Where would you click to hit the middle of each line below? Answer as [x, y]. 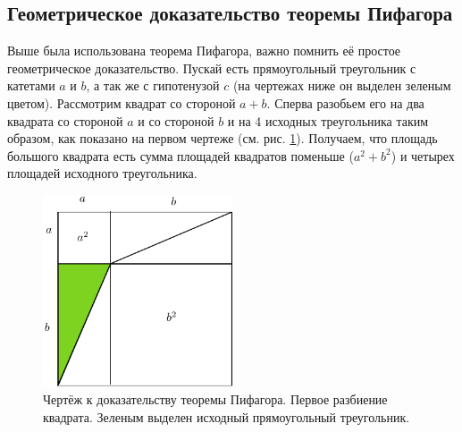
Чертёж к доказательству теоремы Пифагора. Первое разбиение [215, 399]
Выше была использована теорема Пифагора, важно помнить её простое [204, 51]
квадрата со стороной [65, 120]
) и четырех [423, 155]
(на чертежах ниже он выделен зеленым [342, 85]
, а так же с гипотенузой [153, 85]
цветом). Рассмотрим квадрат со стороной [122, 102]
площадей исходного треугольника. [102, 173]
